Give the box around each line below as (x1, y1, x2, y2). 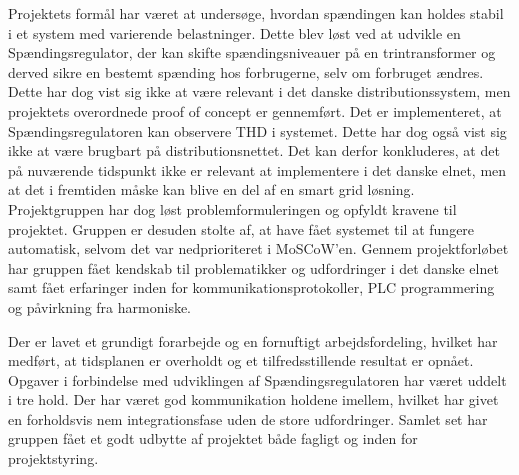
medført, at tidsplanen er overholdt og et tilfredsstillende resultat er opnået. (8, 350, 474, 371)
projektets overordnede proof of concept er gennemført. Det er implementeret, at (8, 100, 502, 121)
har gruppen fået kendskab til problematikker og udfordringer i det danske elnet (8, 257, 499, 278)
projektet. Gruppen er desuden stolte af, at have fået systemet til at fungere (8, 218, 475, 239)
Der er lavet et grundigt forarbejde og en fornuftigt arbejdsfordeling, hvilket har (8, 330, 498, 351)
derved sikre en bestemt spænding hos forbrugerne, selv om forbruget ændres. (8, 61, 484, 82)
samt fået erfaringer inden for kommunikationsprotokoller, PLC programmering (8, 277, 495, 298)
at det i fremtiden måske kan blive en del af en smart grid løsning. (8, 179, 415, 200)
